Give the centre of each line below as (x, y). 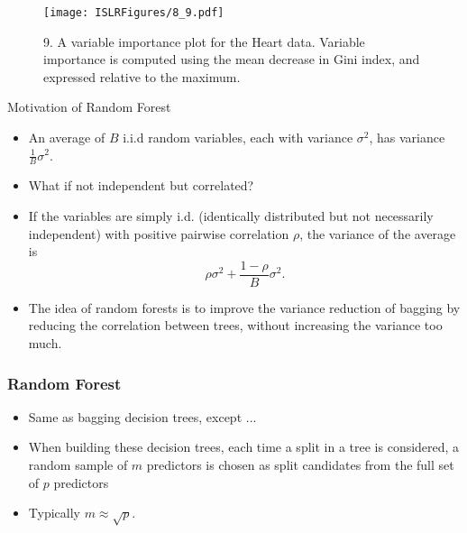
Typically (54, 513)
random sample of (78, 464)
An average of (67, 137)
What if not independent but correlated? (141, 185)
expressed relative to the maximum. (142, 76)
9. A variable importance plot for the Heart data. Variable (204, 41)
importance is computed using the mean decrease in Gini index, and (232, 59)
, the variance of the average (378, 233)
